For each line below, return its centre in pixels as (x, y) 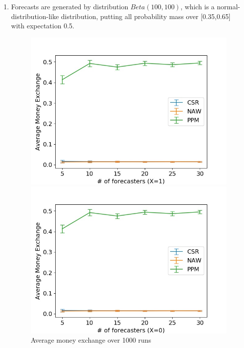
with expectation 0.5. (43, 26)
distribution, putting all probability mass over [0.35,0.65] (146, 16)
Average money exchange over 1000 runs (91, 340)
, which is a (198, 6)
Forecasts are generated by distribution (70, 6)
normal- (229, 6)
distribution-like (35, 16)
